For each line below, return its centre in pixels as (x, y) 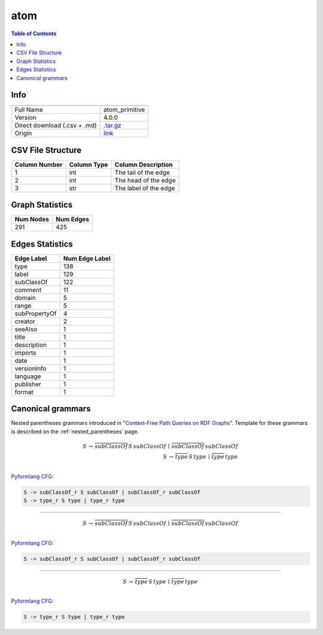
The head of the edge (145, 180)
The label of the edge (145, 188)
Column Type (89, 165)
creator (25, 321)
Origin (23, 133)
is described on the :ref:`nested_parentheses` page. (75, 432)
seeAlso (26, 329)
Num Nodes (32, 220)
